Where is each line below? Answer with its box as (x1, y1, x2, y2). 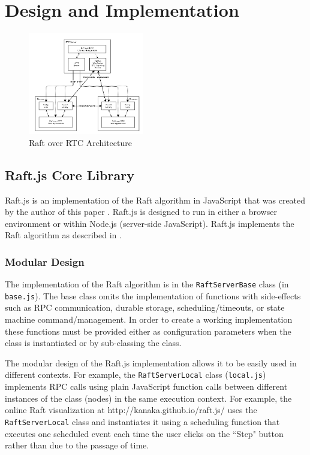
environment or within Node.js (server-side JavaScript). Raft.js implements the (5, 217, 294, 229)
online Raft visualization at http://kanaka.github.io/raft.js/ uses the (5, 404, 257, 416)
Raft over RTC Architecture (29, 136, 132, 148)
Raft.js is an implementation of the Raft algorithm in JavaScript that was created (5, 193, 306, 206)
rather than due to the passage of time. (5, 439, 149, 451)
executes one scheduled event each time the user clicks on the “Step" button (5, 427, 284, 439)
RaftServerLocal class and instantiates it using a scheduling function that (5, 415, 280, 427)
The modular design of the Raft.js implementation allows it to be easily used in (5, 356, 297, 369)
